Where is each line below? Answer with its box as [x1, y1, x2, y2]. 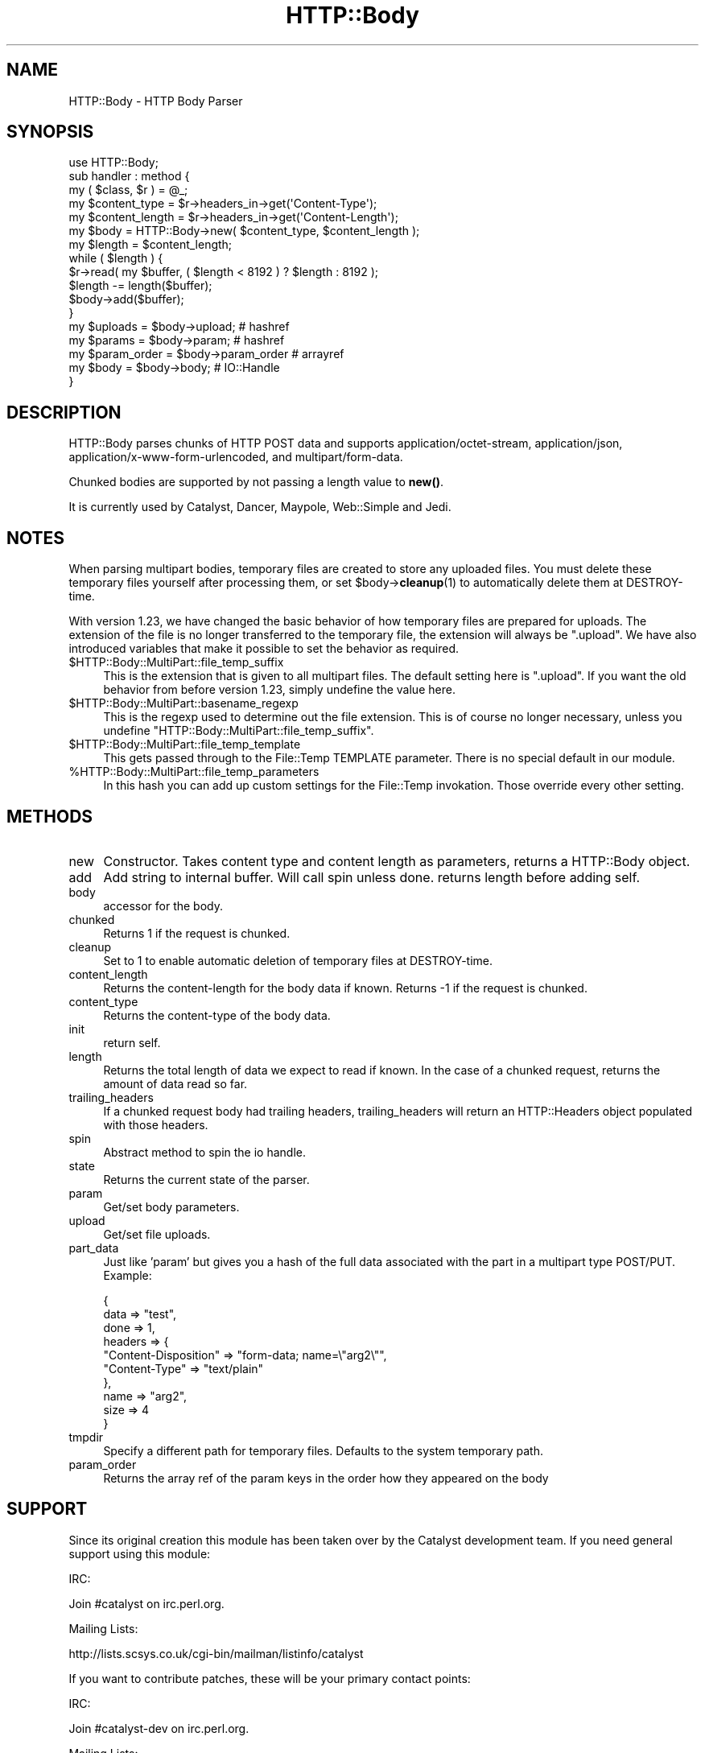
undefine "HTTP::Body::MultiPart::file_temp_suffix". [103, 724, 374, 738]
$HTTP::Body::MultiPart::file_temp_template [68, 737, 301, 752]
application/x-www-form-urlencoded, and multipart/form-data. [68, 450, 403, 464]
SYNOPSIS [6, 122, 94, 142]
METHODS [6, 806, 93, 827]
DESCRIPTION [6, 402, 122, 423]
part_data [68, 1240, 119, 1255]
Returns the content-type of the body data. [103, 1008, 331, 1022]
